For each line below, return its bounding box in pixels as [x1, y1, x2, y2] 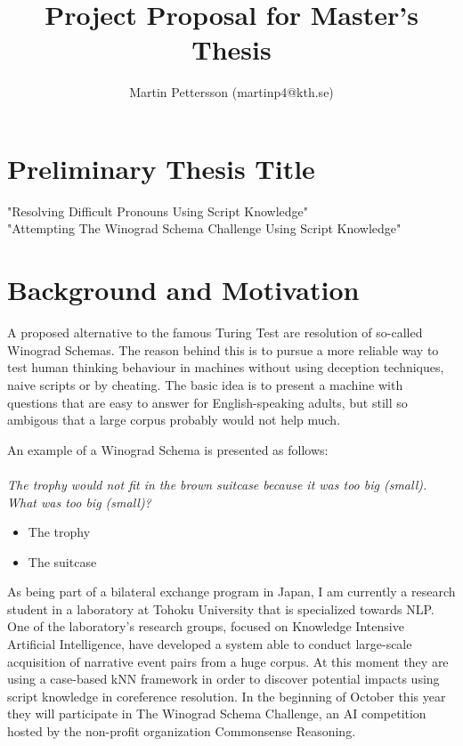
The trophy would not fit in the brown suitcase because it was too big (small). [7, 474, 427, 493]
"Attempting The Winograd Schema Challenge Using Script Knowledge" [7, 219, 402, 238]
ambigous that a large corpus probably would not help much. [7, 410, 341, 429]
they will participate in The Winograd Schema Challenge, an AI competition [7, 704, 426, 723]
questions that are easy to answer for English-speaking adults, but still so [7, 393, 408, 411]
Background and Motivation [7, 272, 360, 308]
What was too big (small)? [7, 492, 151, 511]
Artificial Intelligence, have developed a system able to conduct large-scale [7, 635, 412, 653]
